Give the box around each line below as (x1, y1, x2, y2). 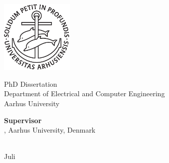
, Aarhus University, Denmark (4, 125, 96, 135)
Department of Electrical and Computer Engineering (4, 88, 165, 99)
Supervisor (4, 115, 42, 125)
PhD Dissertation (4, 78, 57, 89)
